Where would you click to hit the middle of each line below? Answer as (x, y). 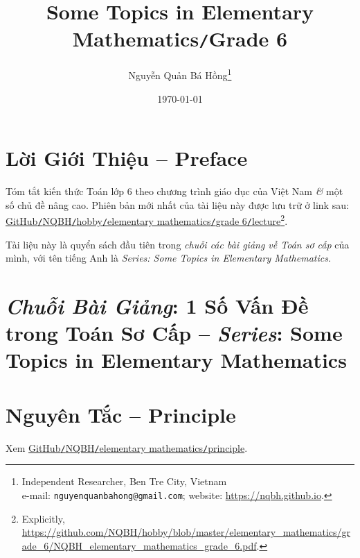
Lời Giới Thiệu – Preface (127, 158)
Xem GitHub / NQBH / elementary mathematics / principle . (127, 447)
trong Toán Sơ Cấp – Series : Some (174, 333)
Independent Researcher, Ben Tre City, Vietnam (124, 481)
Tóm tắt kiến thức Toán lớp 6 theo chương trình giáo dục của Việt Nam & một (174, 191)
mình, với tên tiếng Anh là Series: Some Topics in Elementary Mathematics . (168, 258)
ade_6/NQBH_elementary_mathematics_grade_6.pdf (139, 545)
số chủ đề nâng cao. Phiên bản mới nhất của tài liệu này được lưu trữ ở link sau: (177, 204)
